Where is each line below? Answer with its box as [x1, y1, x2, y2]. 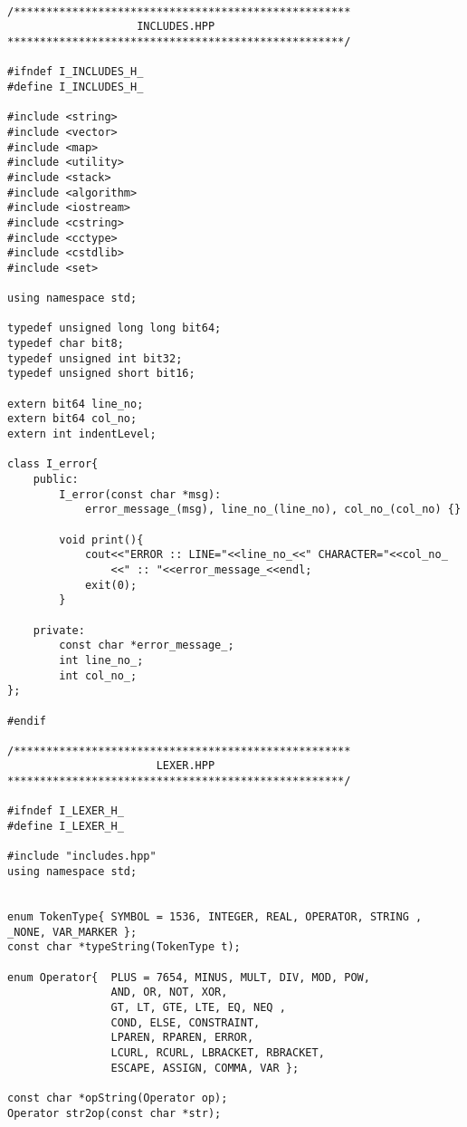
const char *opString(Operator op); [7, 1091, 228, 1104]
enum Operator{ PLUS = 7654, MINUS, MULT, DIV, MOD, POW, [7, 970, 370, 984]
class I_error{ [7, 458, 99, 471]
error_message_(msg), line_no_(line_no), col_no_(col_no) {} [84, 503, 462, 516]
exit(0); [84, 578, 138, 592]
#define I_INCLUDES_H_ [7, 80, 144, 93]
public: [33, 473, 79, 486]
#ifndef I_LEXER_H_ [7, 804, 124, 818]
